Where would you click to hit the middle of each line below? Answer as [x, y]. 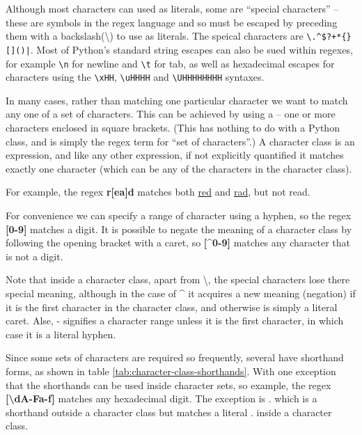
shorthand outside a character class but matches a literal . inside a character [169, 412]
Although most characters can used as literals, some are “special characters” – [172, 8]
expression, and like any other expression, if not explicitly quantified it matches [175, 155]
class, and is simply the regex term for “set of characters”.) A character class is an [180, 141]
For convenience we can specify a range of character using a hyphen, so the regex [179, 215]
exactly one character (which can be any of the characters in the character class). [179, 168]
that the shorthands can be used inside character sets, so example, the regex [168, 385]
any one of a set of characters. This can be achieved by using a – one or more [171, 114]
